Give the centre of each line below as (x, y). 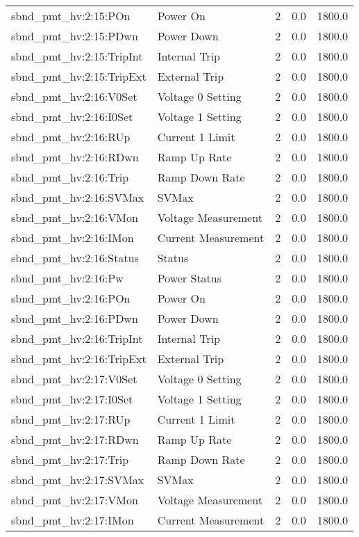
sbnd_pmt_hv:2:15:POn (71, 16)
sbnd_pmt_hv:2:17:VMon (75, 500)
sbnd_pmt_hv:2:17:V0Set (74, 379)
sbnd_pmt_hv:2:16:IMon (73, 238)
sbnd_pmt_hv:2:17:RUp (71, 419)
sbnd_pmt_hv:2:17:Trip (70, 459)
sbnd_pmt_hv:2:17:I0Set (72, 399)
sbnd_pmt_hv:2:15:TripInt (77, 56)
